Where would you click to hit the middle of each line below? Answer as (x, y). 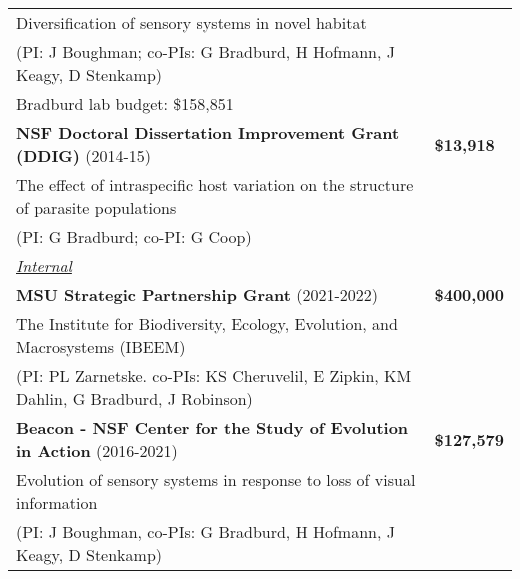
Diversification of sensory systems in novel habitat (191, 22)
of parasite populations (96, 207)
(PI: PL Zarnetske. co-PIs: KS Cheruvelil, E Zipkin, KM (214, 375)
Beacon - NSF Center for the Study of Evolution (212, 427)
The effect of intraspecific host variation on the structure (215, 184)
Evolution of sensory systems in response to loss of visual (216, 479)
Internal (44, 265)
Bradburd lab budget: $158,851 (125, 103)
